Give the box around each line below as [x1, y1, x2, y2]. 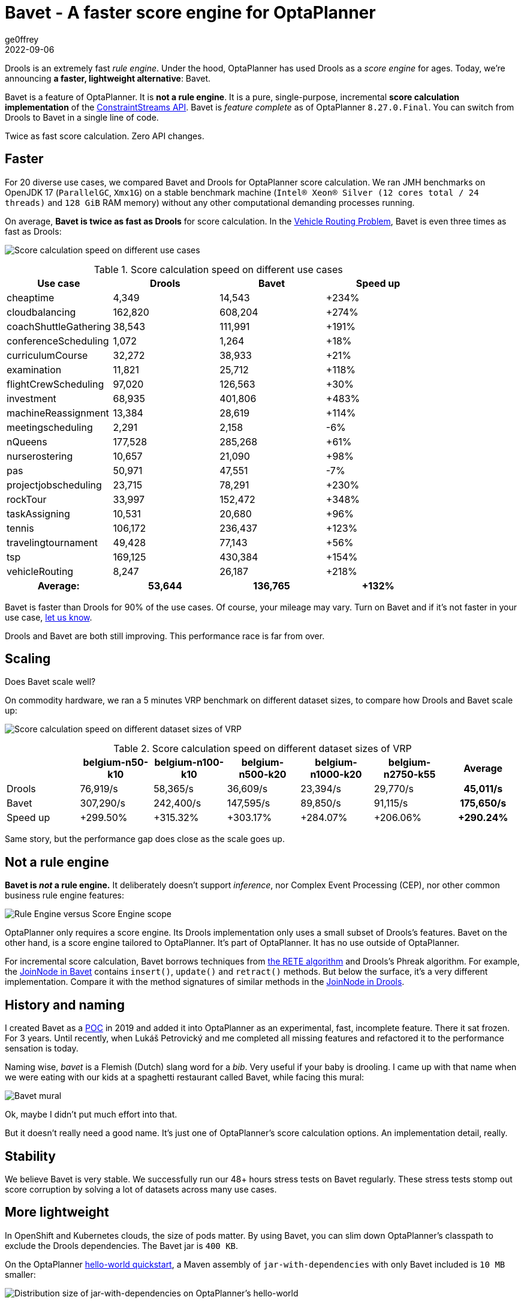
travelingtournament [7, 536, 98, 549]
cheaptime [7, 291, 55, 304]
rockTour [7, 493, 47, 505]
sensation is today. [5, 1043, 79, 1054]
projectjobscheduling [7, 478, 102, 491]
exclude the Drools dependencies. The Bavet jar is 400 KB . [5, 1240, 239, 1251]
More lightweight [5, 1205, 109, 1220]
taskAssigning [7, 507, 70, 520]
